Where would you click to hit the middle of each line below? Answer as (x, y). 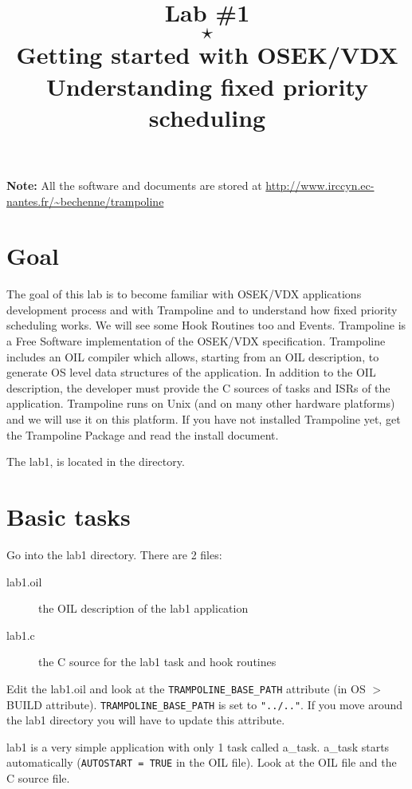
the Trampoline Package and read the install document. (143, 434)
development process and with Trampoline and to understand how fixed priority (202, 309)
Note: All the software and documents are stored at (134, 185)
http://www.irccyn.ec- (320, 185)
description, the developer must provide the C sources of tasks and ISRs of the (198, 387)
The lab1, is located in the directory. (96, 462)
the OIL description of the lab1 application (143, 608)
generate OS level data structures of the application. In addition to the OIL (191, 372)
